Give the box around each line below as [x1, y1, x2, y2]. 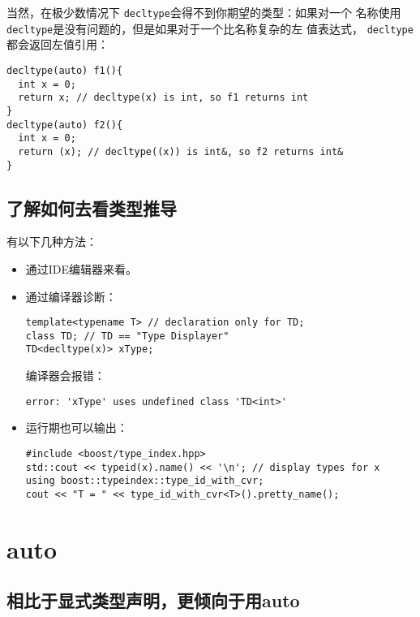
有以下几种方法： [6, 233, 97, 250]
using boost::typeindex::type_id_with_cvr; [25, 475, 264, 487]
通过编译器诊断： [25, 287, 117, 304]
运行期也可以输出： [25, 419, 128, 436]
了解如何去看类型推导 [6, 195, 177, 220]
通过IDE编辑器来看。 [25, 260, 138, 277]
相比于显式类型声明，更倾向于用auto [6, 588, 300, 613]
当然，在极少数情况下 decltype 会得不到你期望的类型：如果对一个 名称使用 [6, 4, 401, 20]
